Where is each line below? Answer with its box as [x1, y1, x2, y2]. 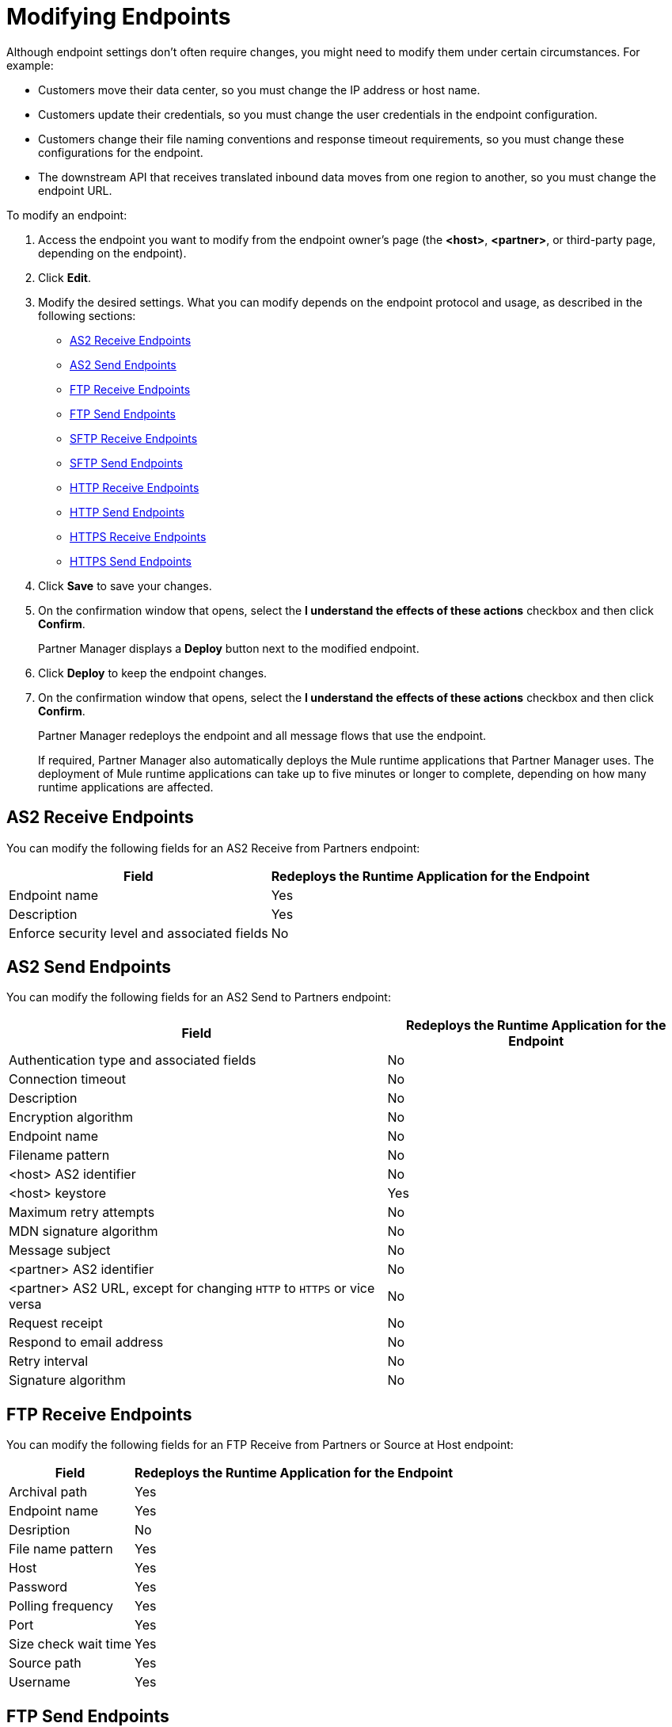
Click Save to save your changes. [38, 578, 212, 593]
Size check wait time [9, 1636, 132, 1653]
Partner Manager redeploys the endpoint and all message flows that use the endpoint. [38, 728, 487, 742]
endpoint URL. [38, 183, 112, 197]
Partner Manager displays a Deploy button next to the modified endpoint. [38, 641, 420, 655]
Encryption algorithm [9, 1109, 133, 1126]
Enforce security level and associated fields [9, 924, 268, 941]
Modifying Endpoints [6, 3, 231, 30]
